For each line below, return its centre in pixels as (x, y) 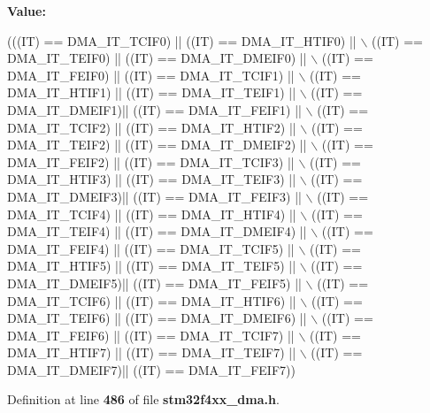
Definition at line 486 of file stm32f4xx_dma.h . (143, 399)
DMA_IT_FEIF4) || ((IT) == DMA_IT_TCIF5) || (151, 248)
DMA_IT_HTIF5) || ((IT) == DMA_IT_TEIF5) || (152, 266)
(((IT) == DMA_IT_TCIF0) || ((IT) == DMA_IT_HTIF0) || (182, 40)
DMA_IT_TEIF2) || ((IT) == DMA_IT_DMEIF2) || (157, 145)
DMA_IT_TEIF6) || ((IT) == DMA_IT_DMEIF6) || (157, 318)
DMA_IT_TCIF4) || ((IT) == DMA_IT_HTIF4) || (152, 214)
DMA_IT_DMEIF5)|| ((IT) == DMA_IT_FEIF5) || (154, 283)
